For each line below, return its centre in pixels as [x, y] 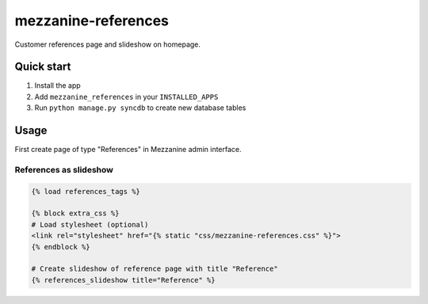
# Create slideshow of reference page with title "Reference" [155, 269]
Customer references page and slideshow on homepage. [108, 44]
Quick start [43, 67]
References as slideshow [64, 169]
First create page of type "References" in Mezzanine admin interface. [128, 150]
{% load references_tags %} [86, 191]
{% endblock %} [61, 247]
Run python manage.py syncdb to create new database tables [140, 108]
